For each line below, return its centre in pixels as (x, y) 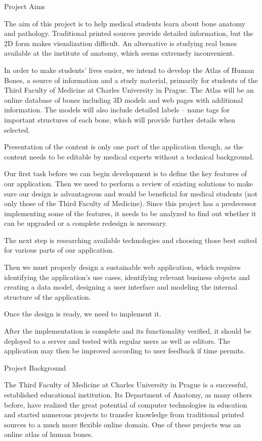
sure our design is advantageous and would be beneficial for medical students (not (131, 193)
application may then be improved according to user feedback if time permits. (125, 351)
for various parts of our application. (59, 250)
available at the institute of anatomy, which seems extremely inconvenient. (119, 53)
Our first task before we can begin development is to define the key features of (125, 173)
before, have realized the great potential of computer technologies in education (126, 404)
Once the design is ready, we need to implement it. (83, 314)
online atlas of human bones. (49, 434)
